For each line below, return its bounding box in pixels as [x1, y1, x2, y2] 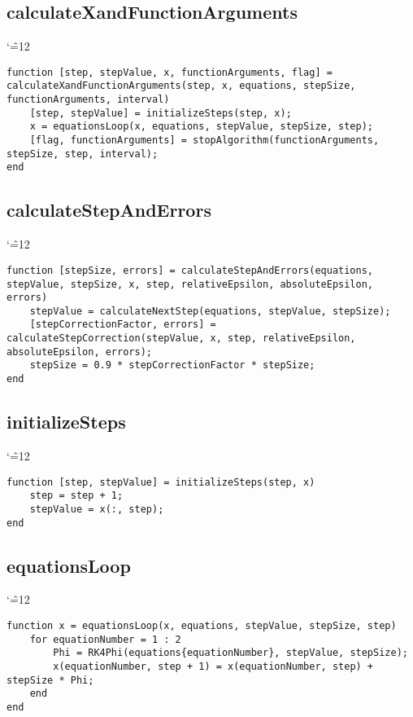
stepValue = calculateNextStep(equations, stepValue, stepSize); [29, 305, 391, 317]
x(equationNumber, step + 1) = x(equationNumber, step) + [53, 660, 374, 672]
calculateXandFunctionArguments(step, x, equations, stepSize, [7, 80, 356, 92]
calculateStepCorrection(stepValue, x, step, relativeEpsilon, [7, 332, 356, 345]
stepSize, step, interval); [7, 147, 159, 160]
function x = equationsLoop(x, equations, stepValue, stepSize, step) [7, 619, 397, 631]
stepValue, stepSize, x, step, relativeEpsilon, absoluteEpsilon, [7, 278, 374, 290]
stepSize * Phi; [7, 674, 94, 686]
